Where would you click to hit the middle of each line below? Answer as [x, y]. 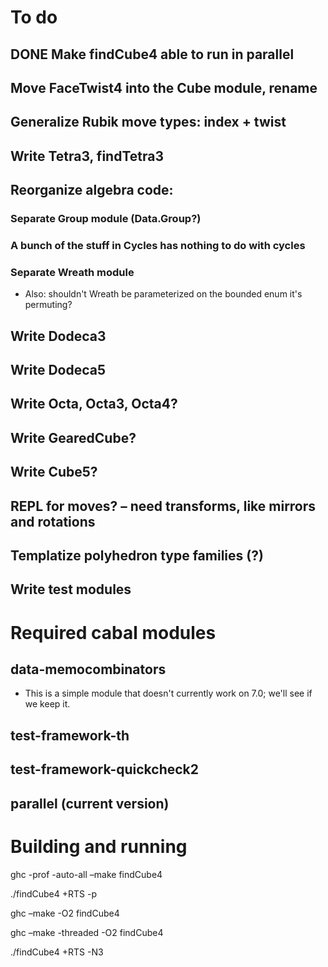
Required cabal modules [113, 632]
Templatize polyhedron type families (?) [137, 556]
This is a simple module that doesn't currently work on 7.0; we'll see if [168, 693]
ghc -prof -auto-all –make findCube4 [86, 874]
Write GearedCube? [73, 437]
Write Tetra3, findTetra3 [87, 156]
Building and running [99, 846]
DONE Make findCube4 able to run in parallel [152, 54]
